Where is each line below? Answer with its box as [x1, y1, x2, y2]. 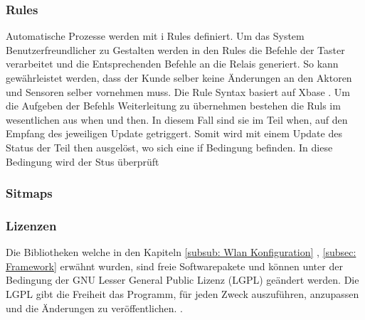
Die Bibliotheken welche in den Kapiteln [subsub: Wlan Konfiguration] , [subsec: [6, 245, 356, 260]
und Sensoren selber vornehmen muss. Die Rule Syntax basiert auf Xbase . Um [6, 84, 350, 99]
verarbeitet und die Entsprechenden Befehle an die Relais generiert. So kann [6, 56, 339, 71]
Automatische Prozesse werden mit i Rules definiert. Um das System [6, 28, 305, 43]
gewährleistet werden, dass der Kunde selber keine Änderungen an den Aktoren [6, 70, 352, 85]
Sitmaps [6, 184, 53, 202]
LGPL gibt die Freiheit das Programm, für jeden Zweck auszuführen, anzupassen [6, 287, 359, 301]
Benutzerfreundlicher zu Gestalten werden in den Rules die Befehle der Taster [6, 42, 345, 57]
